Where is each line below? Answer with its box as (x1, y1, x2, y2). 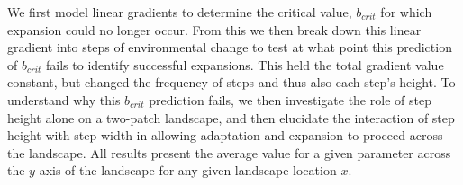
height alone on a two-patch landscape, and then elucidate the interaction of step (7, 108, 455, 127)
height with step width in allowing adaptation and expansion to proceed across (7, 126, 443, 145)
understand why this (7, 90, 121, 109)
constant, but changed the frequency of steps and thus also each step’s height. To (7, 73, 456, 92)
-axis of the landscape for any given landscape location (34, 161, 337, 180)
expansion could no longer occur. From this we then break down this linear (7, 20, 422, 39)
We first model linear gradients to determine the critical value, (7, 3, 352, 21)
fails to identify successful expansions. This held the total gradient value (46, 55, 444, 74)
